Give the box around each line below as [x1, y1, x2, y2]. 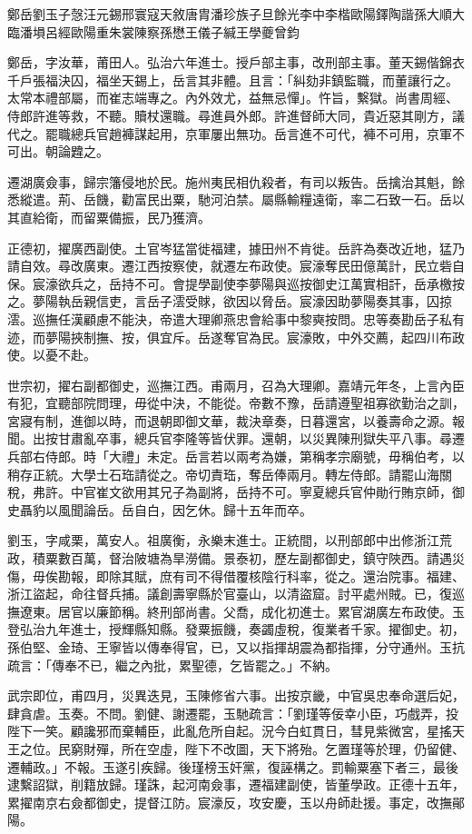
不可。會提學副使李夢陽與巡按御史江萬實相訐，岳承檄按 [133, 273, 465, 293]
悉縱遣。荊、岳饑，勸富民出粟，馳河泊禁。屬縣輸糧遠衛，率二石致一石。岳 [7, 190, 452, 209]
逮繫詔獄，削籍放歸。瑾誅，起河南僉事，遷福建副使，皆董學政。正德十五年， [7, 775, 465, 794]
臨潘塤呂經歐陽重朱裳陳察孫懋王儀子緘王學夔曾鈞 [7, 22, 300, 41]
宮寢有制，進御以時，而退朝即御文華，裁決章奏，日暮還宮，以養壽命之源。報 [7, 411, 465, 430]
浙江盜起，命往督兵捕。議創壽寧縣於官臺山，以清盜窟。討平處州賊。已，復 [7, 584, 452, 603]
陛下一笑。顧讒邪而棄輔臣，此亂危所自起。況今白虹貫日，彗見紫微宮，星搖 [7, 721, 452, 740]
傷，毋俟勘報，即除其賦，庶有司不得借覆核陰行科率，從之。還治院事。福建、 [7, 566, 465, 585]
